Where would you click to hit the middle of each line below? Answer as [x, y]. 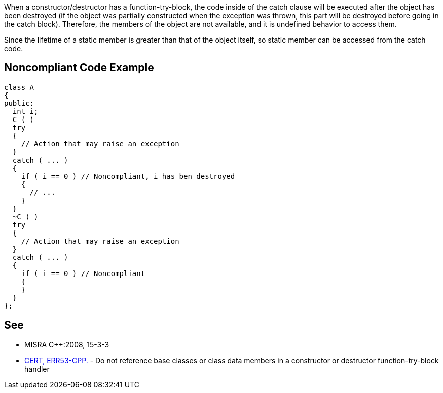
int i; [25, 111]
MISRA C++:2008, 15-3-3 [67, 344]
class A [19, 87]
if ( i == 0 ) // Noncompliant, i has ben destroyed [128, 176]
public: [19, 103]
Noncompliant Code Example [79, 68]
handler [37, 369]
